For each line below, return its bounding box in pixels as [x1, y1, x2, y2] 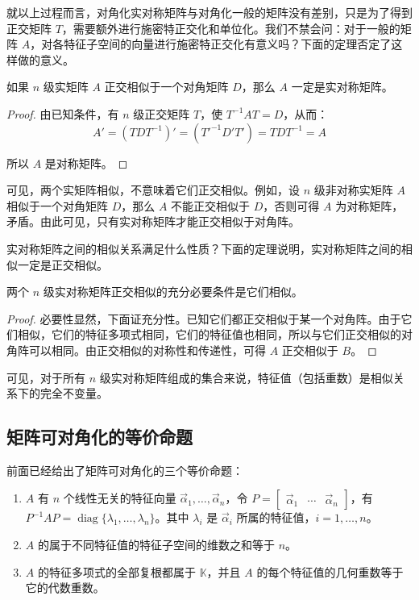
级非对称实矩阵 [313, 181, 393, 198]
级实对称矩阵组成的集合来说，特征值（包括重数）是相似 [99, 369, 393, 385]
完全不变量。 [39, 385, 108, 402]
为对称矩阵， [335, 197, 404, 214]
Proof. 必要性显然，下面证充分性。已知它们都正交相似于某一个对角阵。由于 [6, 310, 401, 327]
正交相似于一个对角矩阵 [104, 78, 229, 95]
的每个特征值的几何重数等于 [256, 563, 404, 580]
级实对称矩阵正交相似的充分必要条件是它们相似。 [43, 283, 303, 300]
